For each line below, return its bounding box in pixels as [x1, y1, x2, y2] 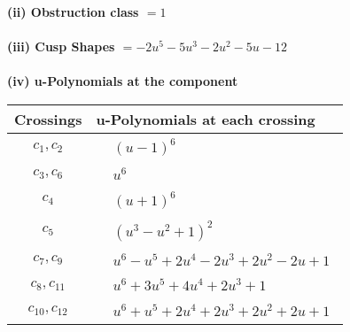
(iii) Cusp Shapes [7, 37, 115, 56]
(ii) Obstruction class [7, 3, 139, 20]
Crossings [14, 108, 82, 129]
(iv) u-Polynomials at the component [7, 72, 238, 90]
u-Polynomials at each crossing [96, 108, 315, 129]
